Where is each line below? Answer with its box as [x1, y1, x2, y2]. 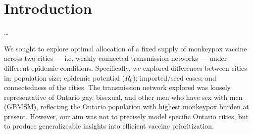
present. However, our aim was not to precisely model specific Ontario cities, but [4, 111, 249, 121]
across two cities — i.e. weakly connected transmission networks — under [4, 53, 227, 63]
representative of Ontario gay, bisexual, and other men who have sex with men [4, 91, 243, 102]
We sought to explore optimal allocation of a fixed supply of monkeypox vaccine [4, 43, 247, 53]
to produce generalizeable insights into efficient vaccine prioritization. [4, 121, 214, 131]
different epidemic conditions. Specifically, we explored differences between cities [4, 62, 247, 73]
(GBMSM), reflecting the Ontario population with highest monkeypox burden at [4, 101, 249, 112]
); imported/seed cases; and [133, 72, 216, 83]
